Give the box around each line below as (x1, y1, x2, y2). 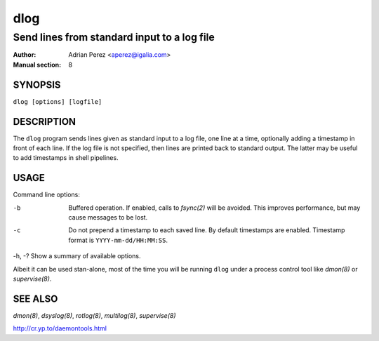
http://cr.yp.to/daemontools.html (13, 324, 107, 333)
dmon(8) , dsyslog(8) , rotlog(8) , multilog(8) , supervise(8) (13, 311, 176, 319)
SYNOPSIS (13, 79, 61, 91)
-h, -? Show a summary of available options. (13, 252, 141, 260)
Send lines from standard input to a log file (13, 31, 215, 44)
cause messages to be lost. (68, 213, 148, 222)
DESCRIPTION (13, 116, 77, 128)
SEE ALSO (13, 293, 58, 305)
